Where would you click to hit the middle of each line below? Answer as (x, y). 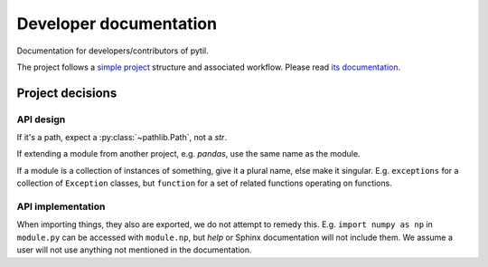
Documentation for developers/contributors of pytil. (113, 51)
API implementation (61, 206)
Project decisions (67, 93)
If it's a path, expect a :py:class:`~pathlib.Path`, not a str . (122, 138)
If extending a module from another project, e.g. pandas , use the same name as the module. (188, 154)
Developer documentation (117, 24)
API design (41, 119)
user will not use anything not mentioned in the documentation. (134, 250)
